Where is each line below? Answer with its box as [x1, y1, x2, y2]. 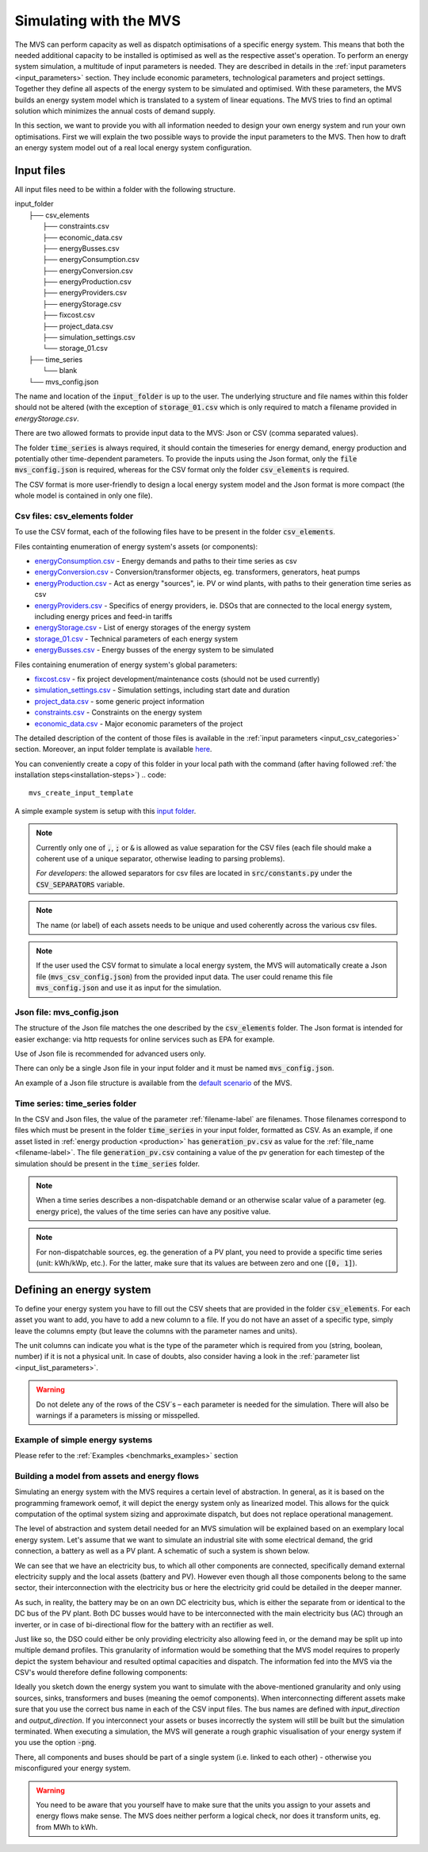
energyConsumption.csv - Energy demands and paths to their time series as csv [34, 556, 297, 566]
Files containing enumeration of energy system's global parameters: [14, 660, 238, 669]
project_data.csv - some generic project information [34, 696, 205, 706]
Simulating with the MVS [14, 12, 182, 29]
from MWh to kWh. [36, 1822, 98, 1831]
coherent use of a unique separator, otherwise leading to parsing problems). [36, 854, 285, 864]
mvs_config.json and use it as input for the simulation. [36, 983, 222, 992]
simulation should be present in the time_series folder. [14, 1159, 201, 1169]
